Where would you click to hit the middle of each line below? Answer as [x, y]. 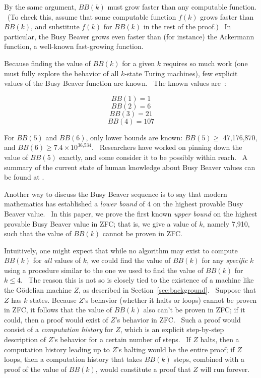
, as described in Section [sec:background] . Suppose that [168, 290]
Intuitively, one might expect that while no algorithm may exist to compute [121, 250]
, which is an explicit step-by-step [172, 329]
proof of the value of [36, 369]
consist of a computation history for [59, 329]
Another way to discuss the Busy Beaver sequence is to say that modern [116, 194]
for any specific [225, 260]
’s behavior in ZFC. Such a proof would [178, 319]
